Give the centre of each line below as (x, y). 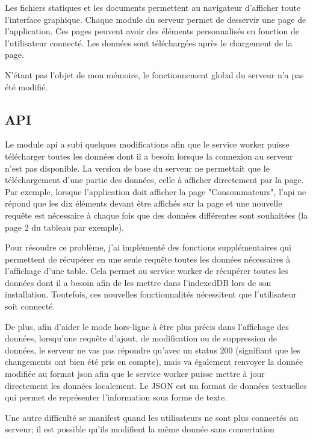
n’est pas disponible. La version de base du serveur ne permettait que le (137, 168)
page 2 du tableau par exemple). (64, 227)
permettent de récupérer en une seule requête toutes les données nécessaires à (148, 259)
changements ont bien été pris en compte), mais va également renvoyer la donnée (154, 362)
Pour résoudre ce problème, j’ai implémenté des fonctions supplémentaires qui (148, 247)
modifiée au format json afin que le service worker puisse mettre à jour (135, 374)
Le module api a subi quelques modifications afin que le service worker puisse (147, 144)
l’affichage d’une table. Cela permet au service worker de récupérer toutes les (147, 271)
